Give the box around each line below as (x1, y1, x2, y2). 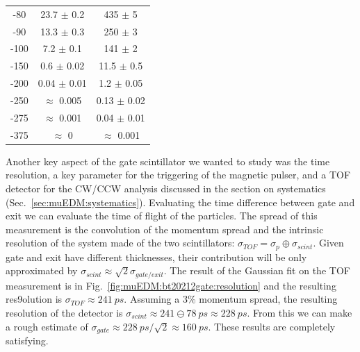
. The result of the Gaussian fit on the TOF (163, 263, 350, 278)
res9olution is (6, 292, 63, 306)
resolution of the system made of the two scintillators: (6, 235, 235, 250)
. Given (313, 235, 344, 250)
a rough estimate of (6, 319, 88, 333)
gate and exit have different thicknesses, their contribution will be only (6, 249, 307, 264)
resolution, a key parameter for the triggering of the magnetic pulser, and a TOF (6, 167, 351, 182)
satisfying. (6, 333, 49, 348)
